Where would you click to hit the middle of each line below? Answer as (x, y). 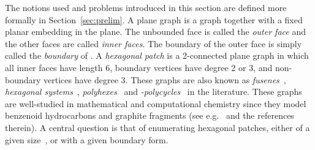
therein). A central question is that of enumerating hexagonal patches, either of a (157, 127)
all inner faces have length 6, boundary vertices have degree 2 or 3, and (139, 67)
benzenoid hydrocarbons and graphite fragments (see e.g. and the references (150, 115)
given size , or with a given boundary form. (87, 139)
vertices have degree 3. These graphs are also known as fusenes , (165, 79)
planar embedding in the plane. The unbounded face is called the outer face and (155, 32)
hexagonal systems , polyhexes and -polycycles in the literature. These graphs (154, 92)
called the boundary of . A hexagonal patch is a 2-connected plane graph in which (157, 55)
